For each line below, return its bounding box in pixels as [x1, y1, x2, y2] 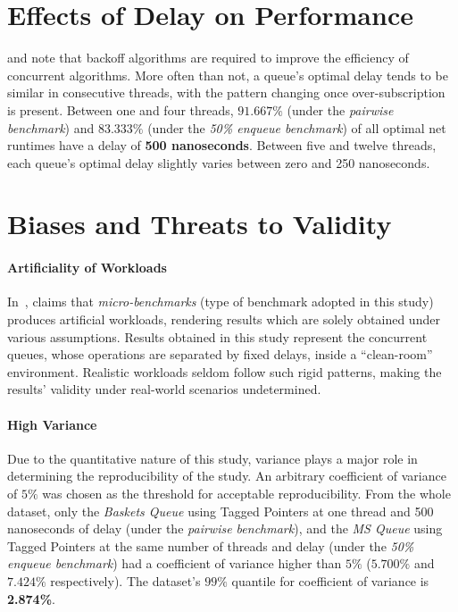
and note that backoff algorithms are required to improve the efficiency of [7, 48, 409, 67]
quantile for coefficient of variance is [231, 571, 429, 590]
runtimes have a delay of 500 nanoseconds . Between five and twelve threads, [7, 136, 437, 155]
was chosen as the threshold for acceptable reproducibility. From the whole [42, 484, 451, 502]
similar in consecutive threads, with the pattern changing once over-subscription [7, 83, 446, 102]
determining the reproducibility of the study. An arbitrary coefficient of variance [7, 466, 446, 485]
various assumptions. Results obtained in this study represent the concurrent [7, 327, 428, 346]
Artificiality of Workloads [7, 258, 167, 277]
